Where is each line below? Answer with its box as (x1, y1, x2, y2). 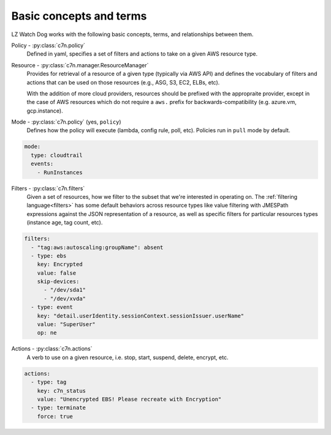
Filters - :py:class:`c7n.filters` (11, 184, 85, 192)
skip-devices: (37, 278, 80, 285)
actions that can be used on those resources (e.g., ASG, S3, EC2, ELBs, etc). (26, 78, 220, 86)
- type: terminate (31, 404, 86, 411)
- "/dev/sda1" (44, 286, 86, 294)
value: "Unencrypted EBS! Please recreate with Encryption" (37, 395, 222, 403)
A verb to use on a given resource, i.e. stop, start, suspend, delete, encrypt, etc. (26, 354, 229, 361)
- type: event (31, 303, 74, 311)
